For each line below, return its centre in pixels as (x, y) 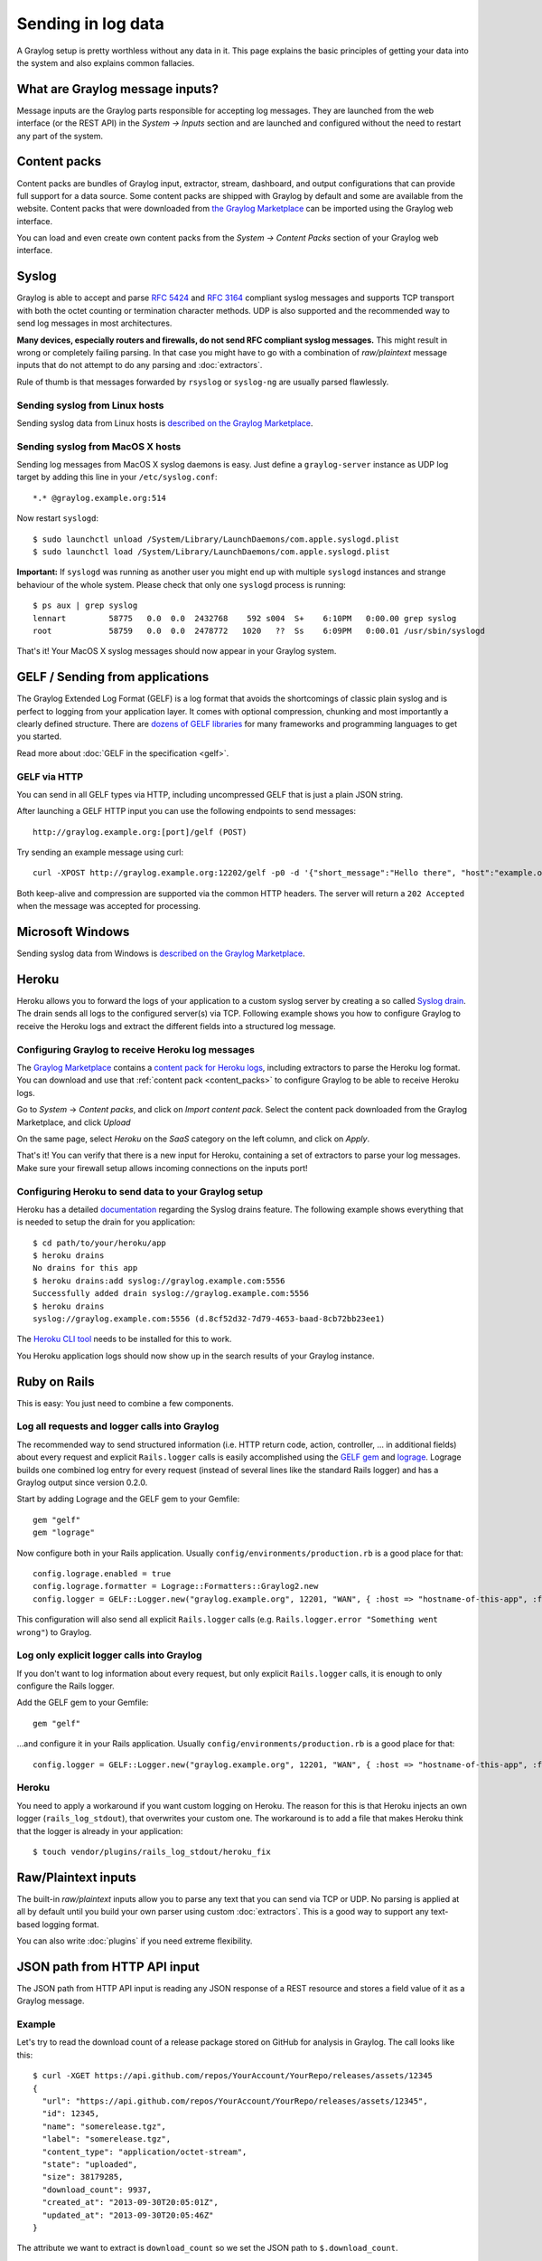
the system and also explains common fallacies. (106, 62)
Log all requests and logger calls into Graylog (118, 1426)
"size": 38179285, (83, 2177)
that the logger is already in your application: (100, 1831)
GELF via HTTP (50, 776)
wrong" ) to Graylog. (54, 1632)
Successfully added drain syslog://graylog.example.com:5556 (171, 1294)
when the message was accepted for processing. (108, 906)
